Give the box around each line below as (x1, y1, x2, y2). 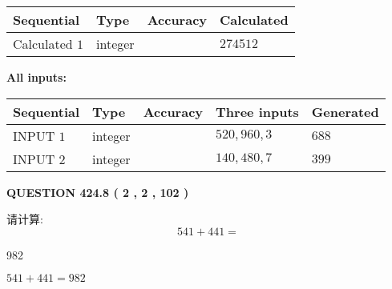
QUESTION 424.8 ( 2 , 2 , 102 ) (6, 183, 189, 200)
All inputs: (6, 69, 67, 85)
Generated (311, 102, 379, 121)
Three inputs (216, 102, 299, 121)
